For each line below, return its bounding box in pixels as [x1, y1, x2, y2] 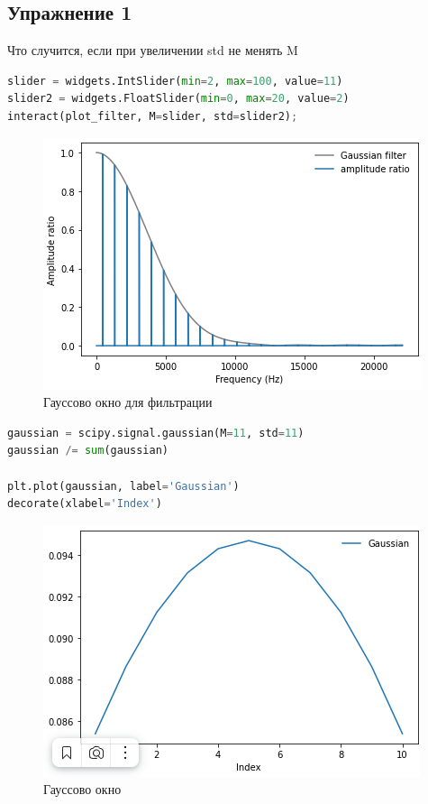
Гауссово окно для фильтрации [43, 393, 213, 411]
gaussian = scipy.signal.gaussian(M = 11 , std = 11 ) [7, 426, 305, 439]
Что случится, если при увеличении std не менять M [7, 41, 298, 60]
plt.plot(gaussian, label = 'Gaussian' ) [7, 479, 240, 493]
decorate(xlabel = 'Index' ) [7, 497, 162, 511]
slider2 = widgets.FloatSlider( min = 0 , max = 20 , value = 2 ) [7, 92, 350, 106]
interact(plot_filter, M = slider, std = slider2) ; [7, 109, 298, 123]
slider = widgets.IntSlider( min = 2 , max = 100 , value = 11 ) [7, 74, 343, 88]
